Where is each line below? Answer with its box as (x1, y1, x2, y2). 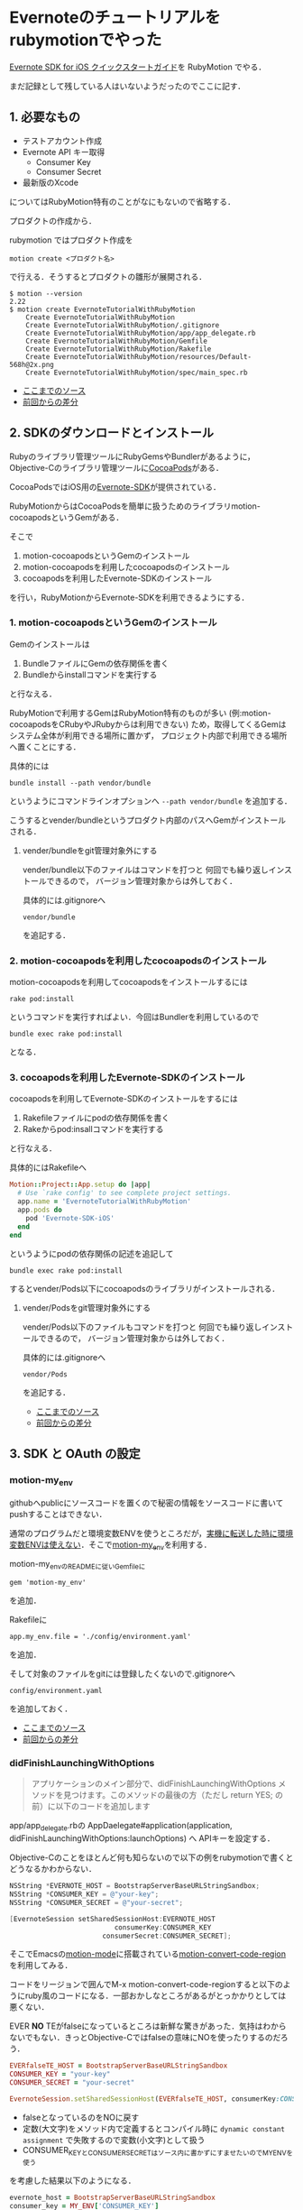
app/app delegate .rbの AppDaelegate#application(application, (9, 1820, 233, 1833)
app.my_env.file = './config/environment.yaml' (9, 1633, 192, 1642)
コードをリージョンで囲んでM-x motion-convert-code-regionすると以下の (9, 1979, 283, 1990)
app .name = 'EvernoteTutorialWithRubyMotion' (17, 1197, 192, 1206)
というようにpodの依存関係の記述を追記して (9, 1248, 174, 1258)
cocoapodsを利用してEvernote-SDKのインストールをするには (9, 1093, 238, 1104)
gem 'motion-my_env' (9, 1579, 87, 1588)
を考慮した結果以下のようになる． (9, 2175, 136, 2186)
